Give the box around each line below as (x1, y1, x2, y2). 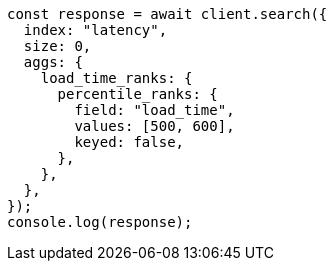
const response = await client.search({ (7, 6, 328, 22)
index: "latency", (23, 22, 168, 38)
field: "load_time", (74, 102, 235, 118)
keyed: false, (74, 134, 185, 150)
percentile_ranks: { (57, 86, 218, 102)
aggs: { (23, 54, 83, 70)
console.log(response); (7, 214, 193, 230)
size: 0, (23, 38, 92, 54)
